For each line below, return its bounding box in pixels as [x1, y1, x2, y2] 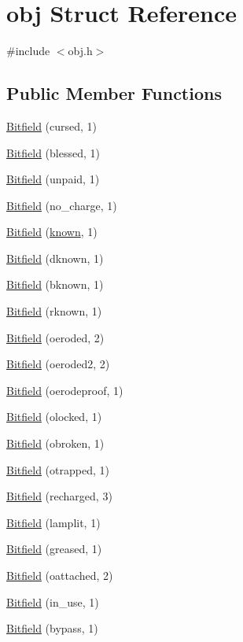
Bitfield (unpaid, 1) [6, 171, 100, 187]
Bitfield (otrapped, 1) [6, 461, 109, 478]
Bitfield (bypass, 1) [6, 620, 98, 636]
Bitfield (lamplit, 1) [6, 514, 101, 530]
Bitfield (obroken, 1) [6, 435, 105, 452]
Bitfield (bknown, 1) [6, 276, 104, 293]
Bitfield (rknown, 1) [6, 303, 102, 319]
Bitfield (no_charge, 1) [6, 197, 117, 213]
